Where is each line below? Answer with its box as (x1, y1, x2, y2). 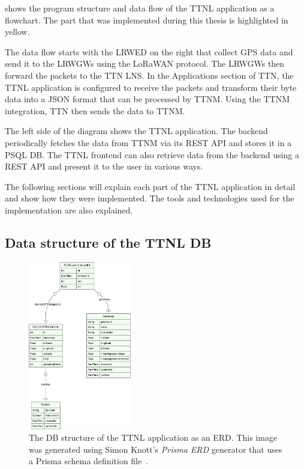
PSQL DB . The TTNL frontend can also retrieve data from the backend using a (5, 148, 299, 161)
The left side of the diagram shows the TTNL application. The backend (5, 124, 268, 137)
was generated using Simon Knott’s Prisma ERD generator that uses (29, 443, 282, 455)
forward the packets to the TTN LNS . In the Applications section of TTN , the (5, 69, 294, 81)
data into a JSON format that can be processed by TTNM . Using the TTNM (5, 93, 290, 105)
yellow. (5, 25, 30, 38)
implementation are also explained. (5, 203, 133, 216)
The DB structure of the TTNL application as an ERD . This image (29, 431, 278, 444)
